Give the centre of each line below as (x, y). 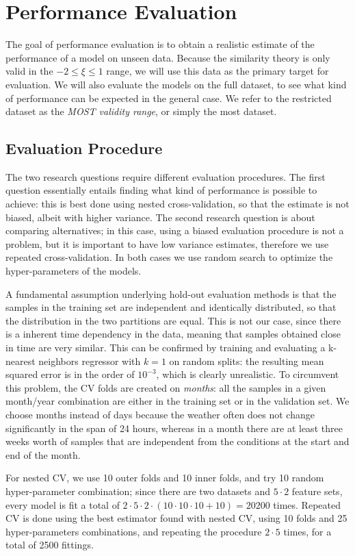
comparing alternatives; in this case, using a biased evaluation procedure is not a (175, 230)
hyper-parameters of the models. (74, 271)
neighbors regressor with (90, 361)
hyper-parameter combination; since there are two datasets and (138, 491)
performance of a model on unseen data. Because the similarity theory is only (168, 57)
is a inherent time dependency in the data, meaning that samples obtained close (173, 334)
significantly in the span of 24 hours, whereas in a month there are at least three (174, 428)
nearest (21, 361)
